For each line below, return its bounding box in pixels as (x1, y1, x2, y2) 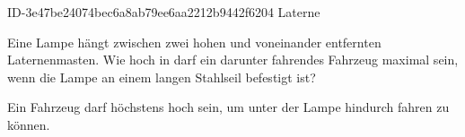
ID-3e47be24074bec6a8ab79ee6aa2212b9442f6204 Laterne (7, 3, 320, 21)
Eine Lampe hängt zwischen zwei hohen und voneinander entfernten (7, 32, 382, 51)
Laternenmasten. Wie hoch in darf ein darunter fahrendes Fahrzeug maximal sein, (7, 50, 459, 69)
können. (7, 115, 50, 133)
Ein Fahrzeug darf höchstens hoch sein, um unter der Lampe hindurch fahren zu (7, 98, 450, 116)
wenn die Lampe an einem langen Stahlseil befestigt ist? (7, 67, 316, 86)
